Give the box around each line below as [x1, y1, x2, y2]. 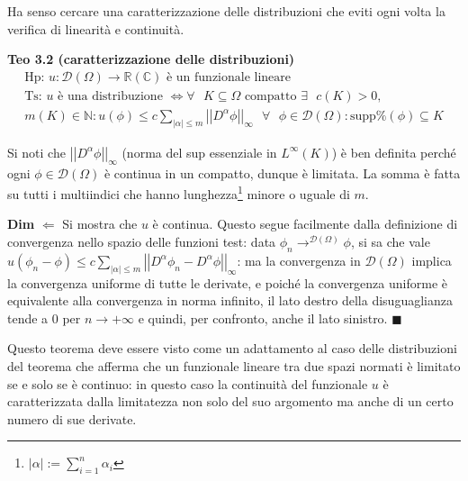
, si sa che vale [350, 231, 430, 250]
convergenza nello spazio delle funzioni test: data [7, 231, 276, 250]
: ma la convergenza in [237, 250, 361, 269]
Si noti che [7, 142, 66, 161]
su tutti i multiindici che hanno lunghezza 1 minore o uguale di [7, 182, 350, 203]
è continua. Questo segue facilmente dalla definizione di [152, 214, 458, 233]
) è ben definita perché [331, 142, 456, 161]
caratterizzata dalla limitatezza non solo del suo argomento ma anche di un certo [7, 392, 454, 411]
